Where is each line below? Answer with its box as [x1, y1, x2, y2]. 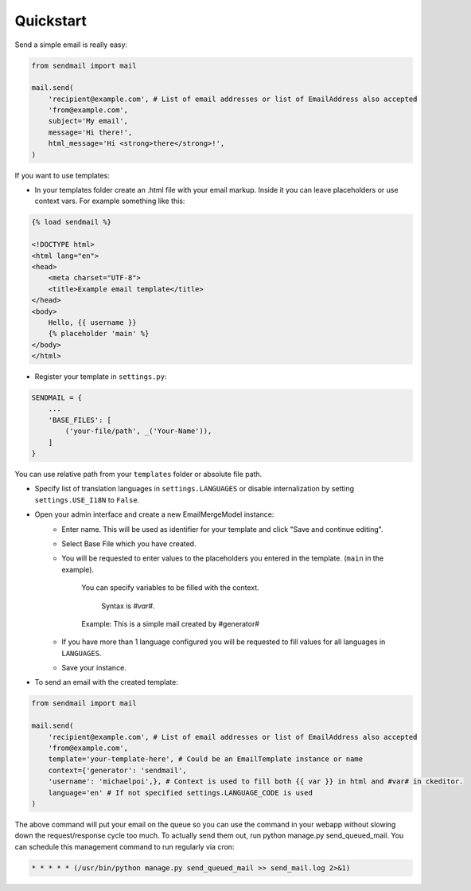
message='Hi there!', [48, 127, 133, 137]
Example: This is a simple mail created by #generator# [81, 619, 260, 628]
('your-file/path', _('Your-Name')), [64, 427, 212, 436]
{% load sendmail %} [31, 217, 111, 227]
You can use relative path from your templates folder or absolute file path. [14, 470, 263, 479]
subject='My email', [48, 116, 129, 126]
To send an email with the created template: [34, 678, 178, 687]
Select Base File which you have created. [61, 538, 197, 549]
